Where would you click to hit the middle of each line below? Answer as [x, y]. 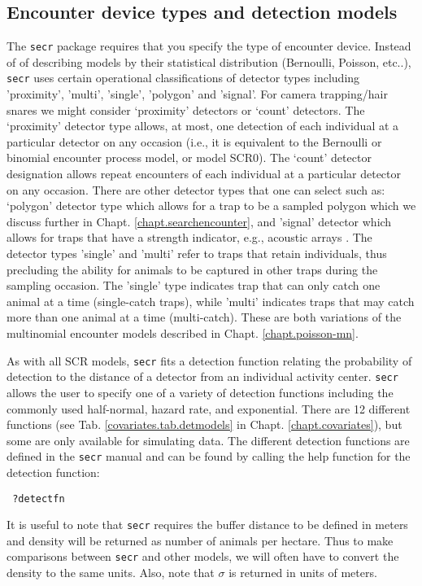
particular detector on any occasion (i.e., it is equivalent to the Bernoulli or [194, 141]
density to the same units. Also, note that [111, 573]
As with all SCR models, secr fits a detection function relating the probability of [209, 360]
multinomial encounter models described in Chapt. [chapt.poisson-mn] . [183, 333]
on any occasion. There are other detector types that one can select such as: [196, 189]
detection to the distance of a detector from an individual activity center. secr [202, 376]
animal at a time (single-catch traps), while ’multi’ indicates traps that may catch [211, 301]
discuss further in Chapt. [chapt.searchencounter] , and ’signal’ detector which [199, 221]
